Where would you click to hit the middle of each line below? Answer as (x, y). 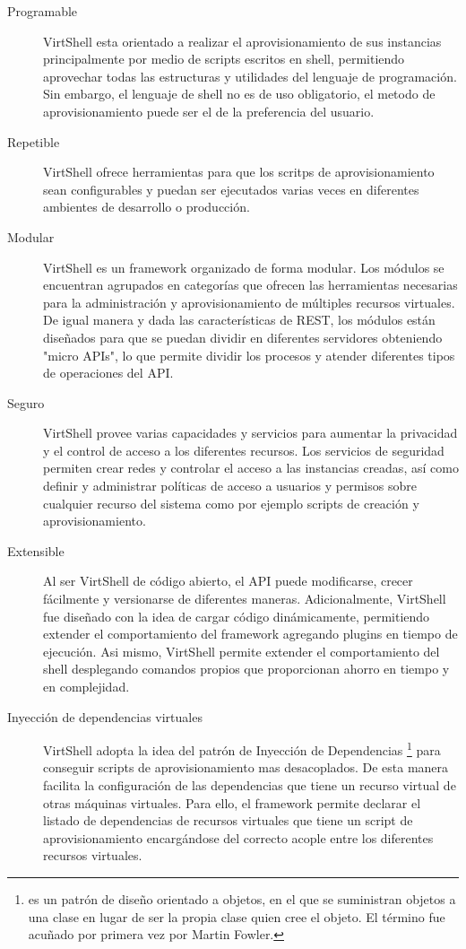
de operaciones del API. (108, 373)
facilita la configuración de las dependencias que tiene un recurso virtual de (250, 785)
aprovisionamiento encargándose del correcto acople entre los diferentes (238, 837)
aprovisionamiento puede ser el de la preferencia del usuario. (209, 111)
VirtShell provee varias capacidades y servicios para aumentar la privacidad (250, 433)
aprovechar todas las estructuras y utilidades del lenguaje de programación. (250, 76)
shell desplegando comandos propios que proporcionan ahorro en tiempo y (246, 669)
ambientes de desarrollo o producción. (147, 207)
